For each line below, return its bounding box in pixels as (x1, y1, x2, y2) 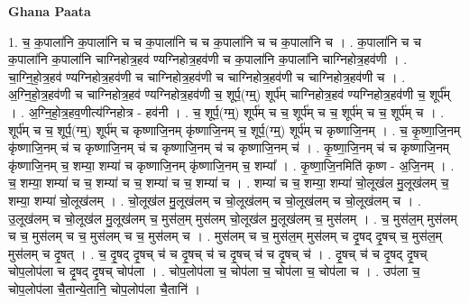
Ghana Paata (8, 2, 91, 20)
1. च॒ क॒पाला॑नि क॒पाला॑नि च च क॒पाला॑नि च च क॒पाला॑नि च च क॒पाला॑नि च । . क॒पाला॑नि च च (8, 32, 421, 50)
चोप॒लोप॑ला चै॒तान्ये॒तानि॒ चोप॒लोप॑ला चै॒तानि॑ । (8, 279, 200, 298)
